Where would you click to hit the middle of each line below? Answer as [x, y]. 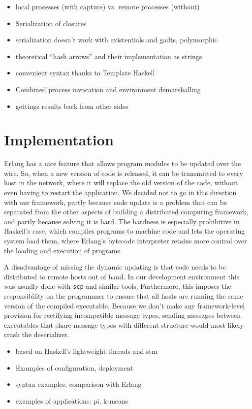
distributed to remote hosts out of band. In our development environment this [122, 276]
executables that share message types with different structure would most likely [124, 324]
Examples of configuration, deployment [74, 367]
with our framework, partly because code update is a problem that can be [116, 202]
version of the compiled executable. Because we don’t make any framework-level [125, 305]
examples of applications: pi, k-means [72, 400]
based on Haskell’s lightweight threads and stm [86, 351]
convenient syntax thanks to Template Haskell [85, 73]
